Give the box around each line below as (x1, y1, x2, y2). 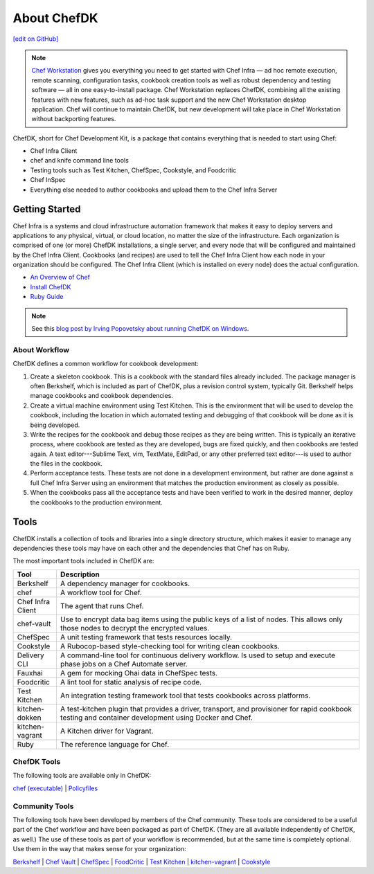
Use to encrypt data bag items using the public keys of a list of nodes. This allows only (60, 614, 343, 624)
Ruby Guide (30, 293, 64, 301)
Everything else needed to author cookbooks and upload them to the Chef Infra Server (30, 185, 278, 194)
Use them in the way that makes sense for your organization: (12, 845, 186, 853)
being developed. (30, 421, 80, 429)
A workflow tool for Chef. (60, 588, 142, 597)
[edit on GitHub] (12, 35, 59, 43)
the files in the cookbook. (30, 459, 103, 468)
